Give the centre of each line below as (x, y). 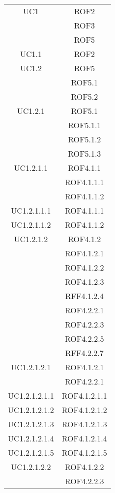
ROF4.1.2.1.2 (84, 410)
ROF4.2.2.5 (85, 339)
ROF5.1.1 (85, 125)
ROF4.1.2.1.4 (84, 438)
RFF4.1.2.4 (84, 296)
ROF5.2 (85, 96)
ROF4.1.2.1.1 (84, 396)
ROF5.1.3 (85, 153)
